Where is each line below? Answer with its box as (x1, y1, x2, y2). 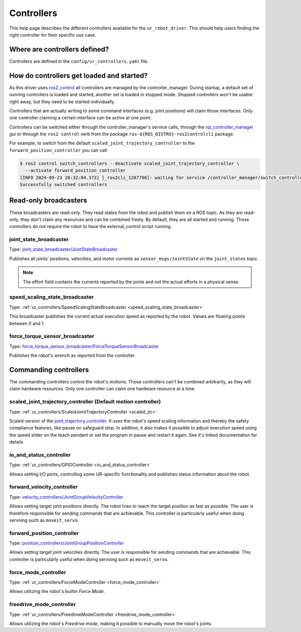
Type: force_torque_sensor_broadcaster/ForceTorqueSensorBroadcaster (9, 343, 159, 349)
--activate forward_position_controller (25, 168, 126, 173)
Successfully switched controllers (20, 182, 107, 187)
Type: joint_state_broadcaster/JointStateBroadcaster (9, 246, 118, 253)
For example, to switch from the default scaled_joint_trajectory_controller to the (9, 140, 195, 146)
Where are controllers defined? (9, 45, 109, 54)
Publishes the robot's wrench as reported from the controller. (9, 352, 136, 358)
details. (9, 439, 25, 445)
